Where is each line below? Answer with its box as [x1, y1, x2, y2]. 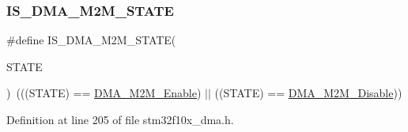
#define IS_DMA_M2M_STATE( [6, 32, 176, 48]
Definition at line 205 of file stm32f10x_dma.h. [6, 111, 234, 127]
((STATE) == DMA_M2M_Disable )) [214, 85, 402, 101]
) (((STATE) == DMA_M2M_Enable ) [6, 85, 202, 101]
